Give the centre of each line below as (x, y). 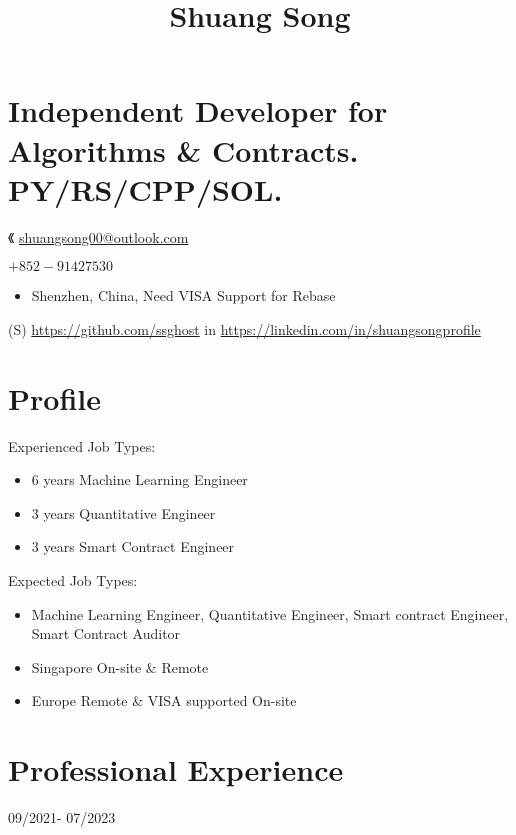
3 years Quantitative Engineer (123, 512)
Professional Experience (176, 769)
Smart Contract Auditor (106, 633)
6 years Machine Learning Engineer (139, 479)
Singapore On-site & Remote (120, 666)
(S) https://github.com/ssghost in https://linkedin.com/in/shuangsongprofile (244, 328)
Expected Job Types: (73, 579)
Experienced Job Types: (82, 445)
